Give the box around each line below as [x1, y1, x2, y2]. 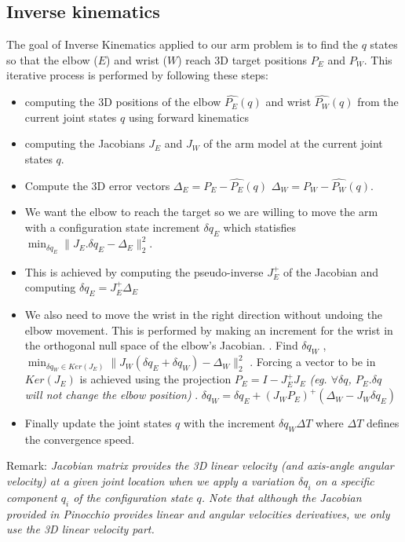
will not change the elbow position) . [24, 386, 199, 403]
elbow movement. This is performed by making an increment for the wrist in [24, 321, 393, 338]
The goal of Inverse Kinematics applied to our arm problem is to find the [6, 36, 358, 53]
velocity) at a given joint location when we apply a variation [6, 473, 294, 489]
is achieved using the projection [79, 371, 232, 387]
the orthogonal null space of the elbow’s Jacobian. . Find [24, 337, 298, 353]
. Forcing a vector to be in [250, 353, 376, 370]
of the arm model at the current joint [203, 135, 383, 152]
